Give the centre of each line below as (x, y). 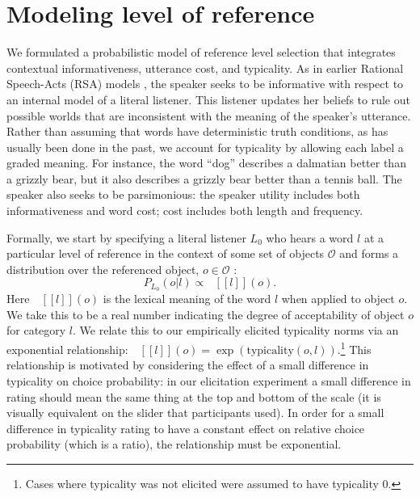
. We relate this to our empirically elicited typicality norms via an (236, 330)
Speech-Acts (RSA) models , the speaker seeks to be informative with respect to (205, 84)
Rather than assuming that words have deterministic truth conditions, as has (197, 131)
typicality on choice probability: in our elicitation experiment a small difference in (209, 380)
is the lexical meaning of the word (187, 299)
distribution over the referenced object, (103, 269)
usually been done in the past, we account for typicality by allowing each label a (205, 147)
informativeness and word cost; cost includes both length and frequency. (185, 211)
